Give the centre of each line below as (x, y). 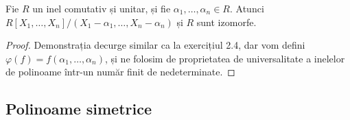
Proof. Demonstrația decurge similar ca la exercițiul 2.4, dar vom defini (155, 45)
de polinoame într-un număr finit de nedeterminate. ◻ (120, 72)
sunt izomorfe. (226, 22)
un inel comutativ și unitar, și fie (102, 8)
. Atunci (247, 8)
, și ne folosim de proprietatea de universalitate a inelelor (225, 58)
